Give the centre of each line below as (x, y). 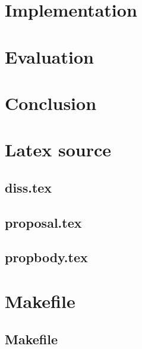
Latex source (58, 150)
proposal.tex (43, 222)
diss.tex (29, 187)
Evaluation (49, 56)
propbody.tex (46, 257)
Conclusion (51, 103)
